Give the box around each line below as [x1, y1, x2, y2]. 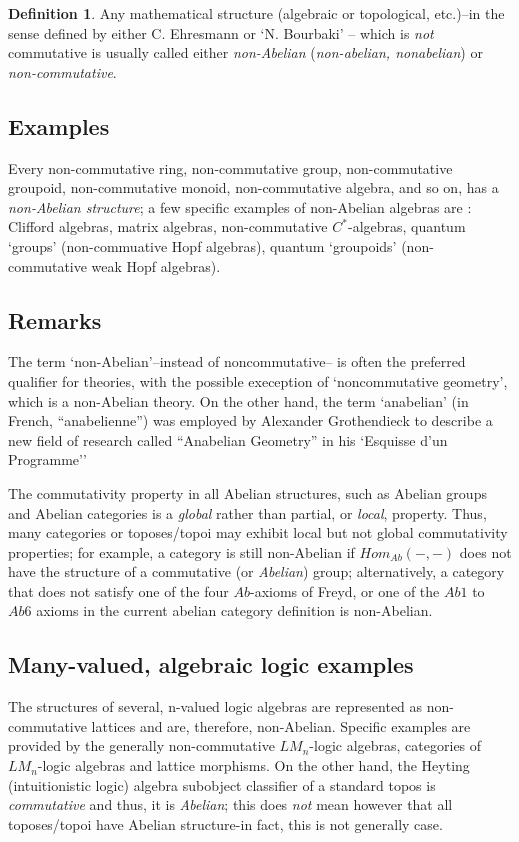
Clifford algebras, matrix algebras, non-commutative [8, 216, 328, 237]
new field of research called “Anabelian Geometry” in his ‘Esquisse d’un [8, 429, 448, 450]
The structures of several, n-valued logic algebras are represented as [8, 696, 423, 717]
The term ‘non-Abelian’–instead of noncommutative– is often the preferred [8, 351, 466, 372]
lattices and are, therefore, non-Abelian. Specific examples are [91, 715, 471, 736]
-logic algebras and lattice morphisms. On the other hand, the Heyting [37, 755, 470, 776]
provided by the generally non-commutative [8, 735, 275, 756]
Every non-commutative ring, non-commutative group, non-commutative [8, 157, 453, 178]
